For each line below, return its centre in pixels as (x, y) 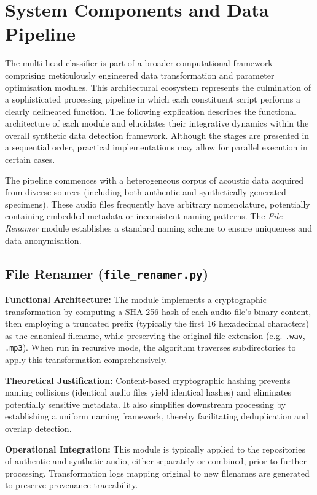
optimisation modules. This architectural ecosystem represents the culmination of (158, 87)
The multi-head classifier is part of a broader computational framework (139, 63)
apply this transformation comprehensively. (86, 360)
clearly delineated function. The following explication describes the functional (151, 111)
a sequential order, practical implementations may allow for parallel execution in (156, 147)
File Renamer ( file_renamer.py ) (107, 273)
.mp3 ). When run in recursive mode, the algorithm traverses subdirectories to (151, 347)
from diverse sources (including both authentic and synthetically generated (146, 192)
